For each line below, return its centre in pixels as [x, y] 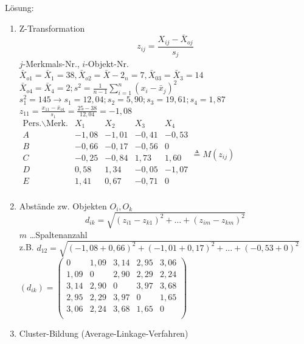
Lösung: [19, 7]
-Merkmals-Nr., [51, 64]
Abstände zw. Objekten [63, 205]
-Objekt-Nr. [107, 64]
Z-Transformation [52, 28]
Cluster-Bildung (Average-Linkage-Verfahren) [104, 333]
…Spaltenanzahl [58, 234]
